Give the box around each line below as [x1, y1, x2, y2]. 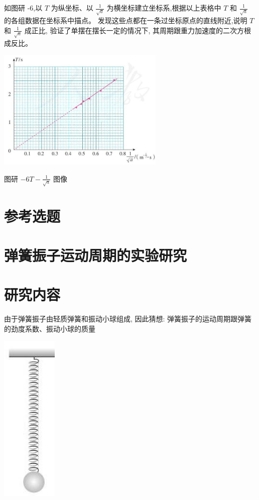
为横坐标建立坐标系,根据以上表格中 [106, 3, 221, 13]
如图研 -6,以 [4, 3, 43, 13]
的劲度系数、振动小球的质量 [4, 323, 95, 334]
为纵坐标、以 [51, 3, 93, 13]
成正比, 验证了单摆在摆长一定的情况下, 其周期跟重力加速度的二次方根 [24, 25, 251, 35]
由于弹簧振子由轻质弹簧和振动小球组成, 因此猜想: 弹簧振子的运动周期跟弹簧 [4, 313, 252, 324]
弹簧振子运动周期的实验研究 [4, 245, 187, 266]
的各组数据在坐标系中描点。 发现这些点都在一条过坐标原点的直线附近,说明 [4, 15, 247, 25]
